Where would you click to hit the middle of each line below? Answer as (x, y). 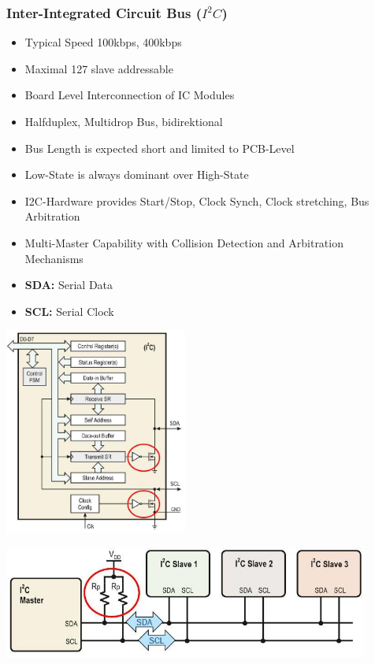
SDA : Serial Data (69, 285)
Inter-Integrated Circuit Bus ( (104, 12)
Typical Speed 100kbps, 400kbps (103, 42)
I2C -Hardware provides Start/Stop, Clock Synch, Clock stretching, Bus (197, 200)
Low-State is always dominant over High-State (137, 174)
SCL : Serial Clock (69, 311)
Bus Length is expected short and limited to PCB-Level (160, 148)
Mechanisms (54, 258)
